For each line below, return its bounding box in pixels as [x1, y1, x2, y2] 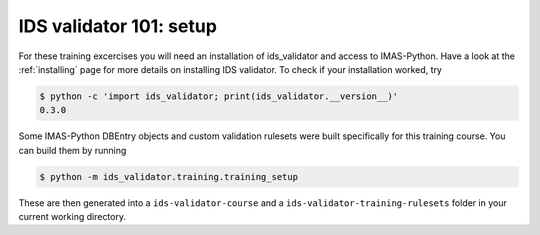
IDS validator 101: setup [18, 15, 217, 37]
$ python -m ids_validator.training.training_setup [39, 171, 299, 182]
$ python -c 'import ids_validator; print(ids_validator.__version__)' [39, 90, 399, 102]
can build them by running [18, 144, 127, 156]
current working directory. [18, 211, 127, 223]
